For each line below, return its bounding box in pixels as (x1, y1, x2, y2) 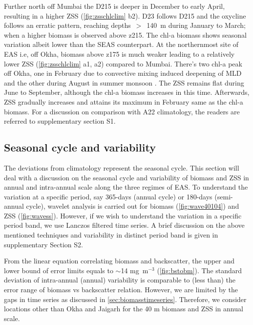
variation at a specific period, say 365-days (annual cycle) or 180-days (4, 191, 212, 201)
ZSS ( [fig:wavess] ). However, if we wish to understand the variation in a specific (4, 210, 242, 220)
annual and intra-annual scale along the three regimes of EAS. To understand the (4, 182, 248, 192)
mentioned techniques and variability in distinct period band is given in (4, 230, 218, 240)
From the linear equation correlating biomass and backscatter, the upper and (4, 256, 235, 266)
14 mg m (121, 265, 148, 275)
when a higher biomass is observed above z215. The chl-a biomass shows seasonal (4, 29, 247, 40)
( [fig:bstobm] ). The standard (157, 265, 242, 275)
